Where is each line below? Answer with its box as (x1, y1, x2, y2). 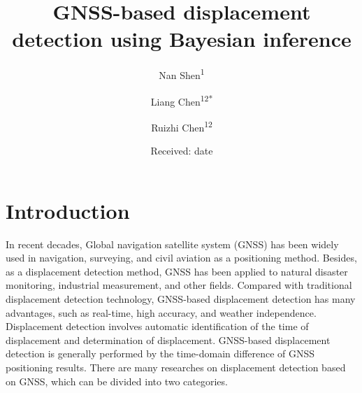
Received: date (150, 143, 213, 158)
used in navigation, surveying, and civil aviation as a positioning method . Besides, (6, 250, 357, 265)
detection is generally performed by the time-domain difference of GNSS (6, 346, 315, 361)
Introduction (6, 196, 130, 224)
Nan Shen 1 (159, 66, 205, 82)
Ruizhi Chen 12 (151, 117, 212, 134)
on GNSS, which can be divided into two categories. (6, 373, 228, 388)
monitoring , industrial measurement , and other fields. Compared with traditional (6, 278, 352, 292)
